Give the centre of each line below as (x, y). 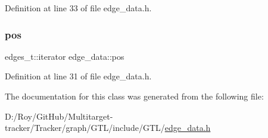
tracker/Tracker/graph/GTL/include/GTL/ (85, 128)
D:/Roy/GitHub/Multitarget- (59, 116)
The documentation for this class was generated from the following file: (134, 96)
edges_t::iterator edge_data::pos (65, 56)
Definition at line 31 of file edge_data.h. (78, 76)
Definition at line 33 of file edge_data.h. (78, 8)
